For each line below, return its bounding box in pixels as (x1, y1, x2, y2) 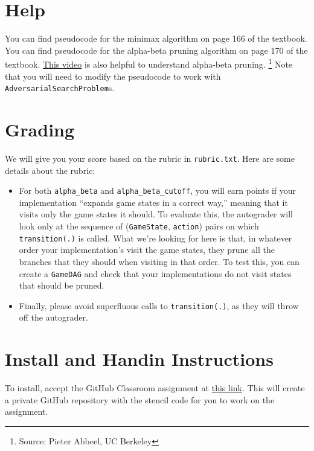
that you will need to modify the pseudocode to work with (5, 69, 221, 82)
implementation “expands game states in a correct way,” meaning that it (19, 196, 288, 208)
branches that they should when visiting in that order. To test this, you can (19, 255, 300, 267)
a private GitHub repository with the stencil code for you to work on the (5, 393, 275, 406)
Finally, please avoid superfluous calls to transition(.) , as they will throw (19, 299, 299, 312)
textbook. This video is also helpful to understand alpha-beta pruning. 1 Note (5, 56, 293, 70)
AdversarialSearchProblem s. (5, 82, 115, 94)
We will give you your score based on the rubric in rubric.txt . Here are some (5, 152, 295, 164)
